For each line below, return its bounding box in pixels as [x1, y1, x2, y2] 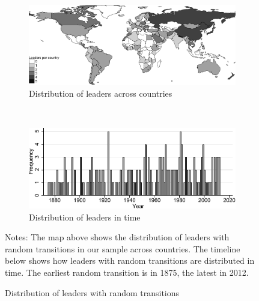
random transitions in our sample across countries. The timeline [5, 242, 240, 255]
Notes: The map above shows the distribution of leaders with [5, 231, 230, 243]
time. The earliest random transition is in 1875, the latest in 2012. [5, 266, 249, 279]
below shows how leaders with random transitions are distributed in [5, 254, 255, 267]
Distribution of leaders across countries [29, 87, 172, 99]
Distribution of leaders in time [29, 210, 141, 223]
